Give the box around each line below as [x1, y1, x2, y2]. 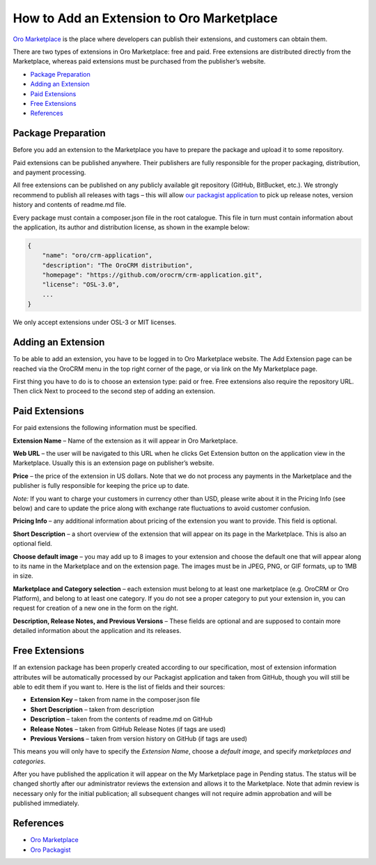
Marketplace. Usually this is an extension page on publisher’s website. [13, 459, 214, 467]
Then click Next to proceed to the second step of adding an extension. [13, 387, 216, 395]
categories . [13, 757, 46, 765]
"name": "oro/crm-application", [42, 252, 153, 259]
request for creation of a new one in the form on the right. [13, 604, 179, 613]
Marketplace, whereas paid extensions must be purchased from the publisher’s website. [13, 57, 266, 66]
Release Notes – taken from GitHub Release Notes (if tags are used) [30, 725, 226, 733]
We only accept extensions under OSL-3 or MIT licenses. [13, 318, 177, 327]
